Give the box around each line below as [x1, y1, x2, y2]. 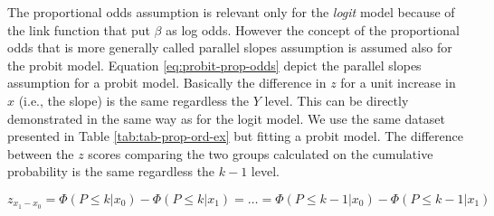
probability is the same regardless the [7, 162, 215, 181]
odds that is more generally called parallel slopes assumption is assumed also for [7, 38, 452, 57]
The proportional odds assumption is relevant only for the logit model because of [7, 3, 455, 21]
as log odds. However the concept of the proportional [166, 20, 460, 39]
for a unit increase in [340, 73, 456, 92]
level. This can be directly [264, 90, 409, 109]
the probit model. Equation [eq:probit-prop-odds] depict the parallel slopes [7, 55, 422, 74]
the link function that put [7, 20, 150, 39]
